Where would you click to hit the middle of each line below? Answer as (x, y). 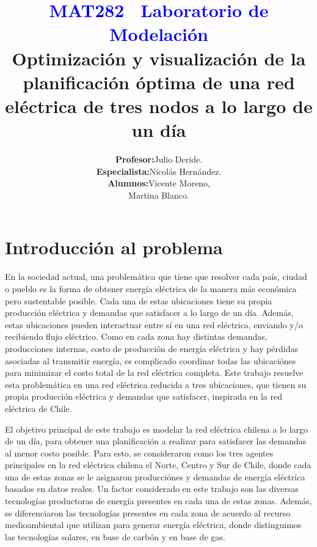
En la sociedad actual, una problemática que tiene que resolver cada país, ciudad (156, 277)
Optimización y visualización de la (159, 58)
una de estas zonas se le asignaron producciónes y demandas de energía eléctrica (155, 476)
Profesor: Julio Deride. (159, 159)
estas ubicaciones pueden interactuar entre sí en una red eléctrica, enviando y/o (154, 324)
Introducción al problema (114, 247)
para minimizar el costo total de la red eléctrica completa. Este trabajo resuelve (154, 373)
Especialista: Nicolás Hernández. (159, 171)
